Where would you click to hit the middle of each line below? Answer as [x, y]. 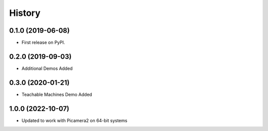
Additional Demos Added [47, 68]
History [25, 13]
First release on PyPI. [43, 43]
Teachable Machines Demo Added [57, 94]
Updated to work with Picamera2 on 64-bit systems [74, 120]
